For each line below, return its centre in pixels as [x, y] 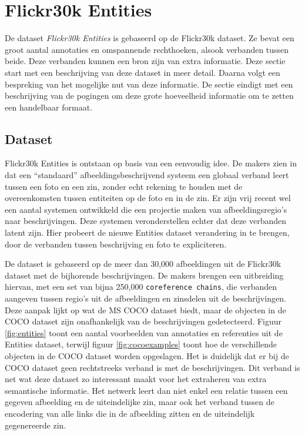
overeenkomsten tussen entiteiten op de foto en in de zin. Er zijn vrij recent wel [148, 198]
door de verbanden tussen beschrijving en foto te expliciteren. [116, 244]
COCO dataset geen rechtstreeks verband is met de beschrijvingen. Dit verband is [152, 367]
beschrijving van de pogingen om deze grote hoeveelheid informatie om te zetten [149, 96]
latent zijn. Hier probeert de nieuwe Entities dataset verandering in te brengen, [147, 232]
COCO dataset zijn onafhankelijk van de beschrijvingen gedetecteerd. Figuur [143, 321]
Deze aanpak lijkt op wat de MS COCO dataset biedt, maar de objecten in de [145, 309]
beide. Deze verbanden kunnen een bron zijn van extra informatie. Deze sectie [145, 61]
